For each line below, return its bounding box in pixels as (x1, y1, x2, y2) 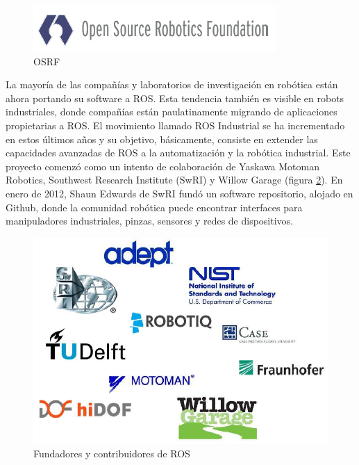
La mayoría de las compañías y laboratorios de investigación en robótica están (6, 77, 338, 92)
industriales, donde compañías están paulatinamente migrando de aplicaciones (6, 104, 337, 119)
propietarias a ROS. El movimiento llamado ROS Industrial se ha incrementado (6, 117, 345, 132)
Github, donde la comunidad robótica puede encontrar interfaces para (6, 199, 303, 214)
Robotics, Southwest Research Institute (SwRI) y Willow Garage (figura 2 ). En (6, 172, 343, 187)
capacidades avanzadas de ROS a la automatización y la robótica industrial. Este (6, 145, 351, 160)
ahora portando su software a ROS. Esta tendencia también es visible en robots (6, 90, 344, 105)
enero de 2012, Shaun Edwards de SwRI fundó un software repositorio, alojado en (6, 186, 353, 200)
